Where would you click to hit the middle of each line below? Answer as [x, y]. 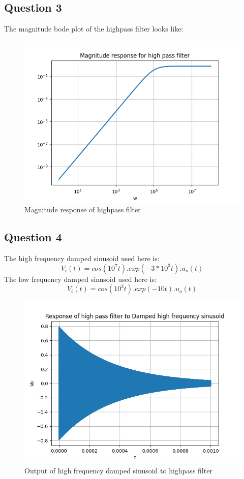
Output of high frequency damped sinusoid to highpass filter [118, 470]
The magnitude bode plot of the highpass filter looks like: [94, 29]
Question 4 [33, 237]
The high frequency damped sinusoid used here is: [82, 258]
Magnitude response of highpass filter [83, 210]
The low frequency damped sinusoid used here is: [80, 279]
